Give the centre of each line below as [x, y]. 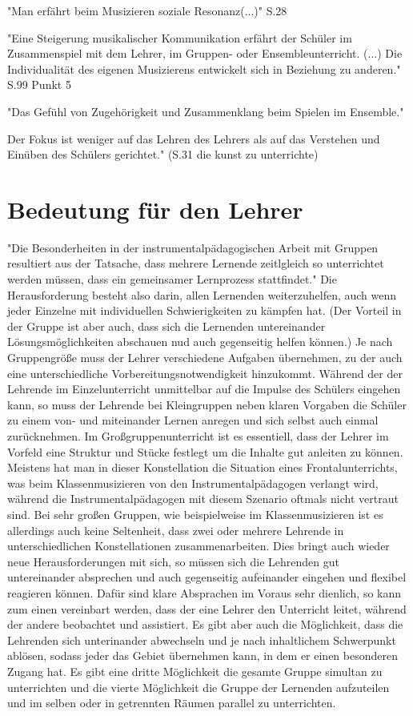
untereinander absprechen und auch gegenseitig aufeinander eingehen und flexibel [207, 577]
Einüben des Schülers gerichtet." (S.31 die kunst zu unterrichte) [163, 154]
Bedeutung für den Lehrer [155, 209]
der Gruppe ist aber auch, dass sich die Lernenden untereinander [166, 326]
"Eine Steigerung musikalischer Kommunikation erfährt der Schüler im [180, 37]
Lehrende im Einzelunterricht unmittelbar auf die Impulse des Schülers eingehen [204, 389]
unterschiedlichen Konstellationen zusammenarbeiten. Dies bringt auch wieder [198, 546]
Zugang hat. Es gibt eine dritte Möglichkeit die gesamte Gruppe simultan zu [195, 671]
